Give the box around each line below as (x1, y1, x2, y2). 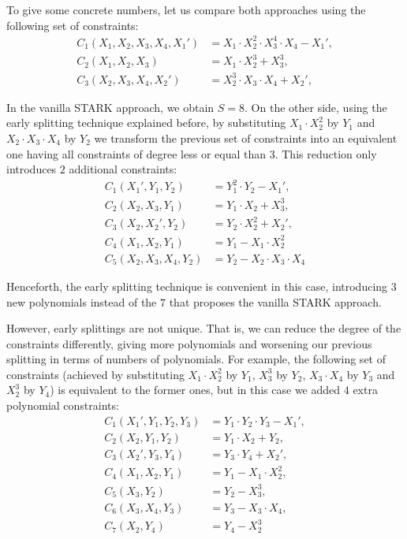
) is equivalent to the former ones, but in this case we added (50, 381, 341, 398)
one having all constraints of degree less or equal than (6, 145, 267, 162)
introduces (6, 161, 57, 177)
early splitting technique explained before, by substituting (6, 114, 286, 131)
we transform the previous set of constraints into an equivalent (94, 129, 398, 146)
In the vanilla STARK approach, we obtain (6, 99, 215, 115)
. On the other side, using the (245, 99, 387, 115)
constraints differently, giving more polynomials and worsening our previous (6, 335, 372, 351)
